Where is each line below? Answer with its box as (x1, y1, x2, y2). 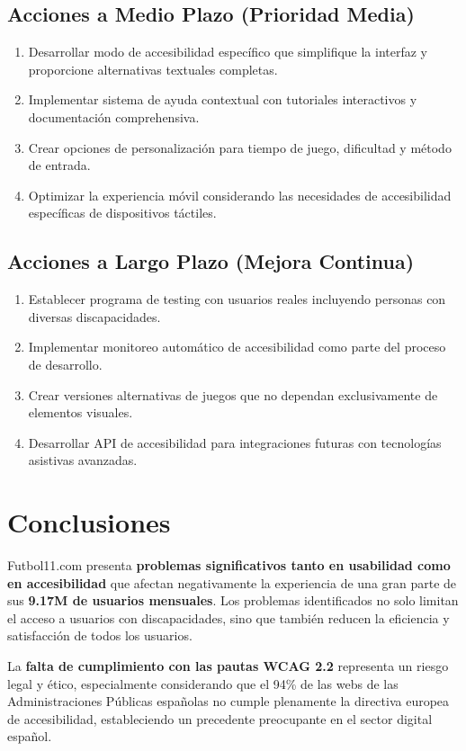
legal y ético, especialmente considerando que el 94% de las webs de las (7, 674, 399, 693)
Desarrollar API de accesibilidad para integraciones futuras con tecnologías (28, 433, 442, 451)
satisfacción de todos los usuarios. (7, 626, 193, 645)
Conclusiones (7, 504, 171, 541)
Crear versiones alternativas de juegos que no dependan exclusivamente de (28, 385, 438, 404)
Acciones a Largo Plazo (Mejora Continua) (7, 247, 415, 275)
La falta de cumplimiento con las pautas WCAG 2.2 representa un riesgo (7, 657, 449, 675)
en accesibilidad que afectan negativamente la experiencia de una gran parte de (7, 573, 457, 592)
